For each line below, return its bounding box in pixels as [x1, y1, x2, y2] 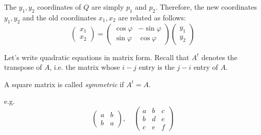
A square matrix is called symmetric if [4, 78, 124, 89]
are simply [91, 2, 124, 12]
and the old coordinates [22, 12, 97, 22]
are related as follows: [118, 12, 186, 22]
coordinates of [37, 2, 81, 12]
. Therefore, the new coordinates [155, 2, 257, 12]
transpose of [4, 62, 42, 72]
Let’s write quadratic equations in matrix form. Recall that [4, 51, 189, 62]
